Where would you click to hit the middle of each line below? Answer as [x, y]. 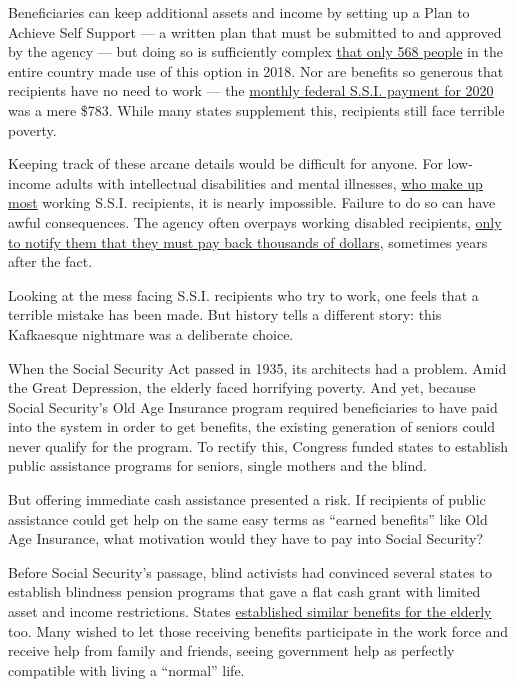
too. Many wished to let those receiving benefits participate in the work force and [258, 630]
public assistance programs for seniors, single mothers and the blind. [217, 465]
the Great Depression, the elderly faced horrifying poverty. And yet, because [242, 387]
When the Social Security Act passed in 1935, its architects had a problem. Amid [257, 367]
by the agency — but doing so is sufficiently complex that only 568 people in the [255, 51]
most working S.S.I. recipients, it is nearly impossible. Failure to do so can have [252, 202]
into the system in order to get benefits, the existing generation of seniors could [252, 426]
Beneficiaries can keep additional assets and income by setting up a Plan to [239, 12]
